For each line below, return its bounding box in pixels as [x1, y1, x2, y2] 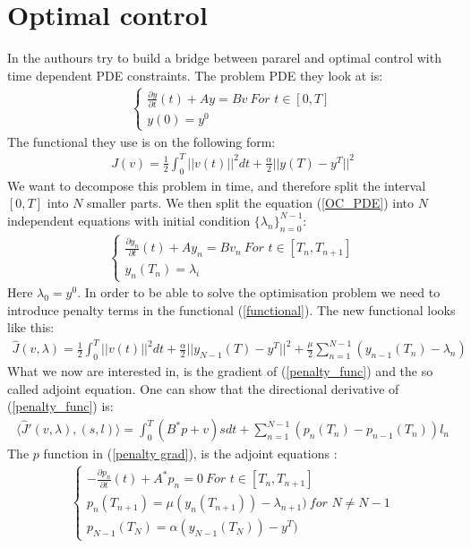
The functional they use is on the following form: [7, 132, 276, 150]
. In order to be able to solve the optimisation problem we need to [77, 283, 441, 302]
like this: [7, 318, 55, 337]
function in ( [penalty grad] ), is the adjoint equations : [43, 444, 338, 463]
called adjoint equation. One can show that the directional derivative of [7, 379, 399, 398]
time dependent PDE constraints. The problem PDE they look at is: [7, 65, 383, 84]
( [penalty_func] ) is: [7, 397, 114, 415]
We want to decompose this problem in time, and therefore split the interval [7, 176, 426, 194]
